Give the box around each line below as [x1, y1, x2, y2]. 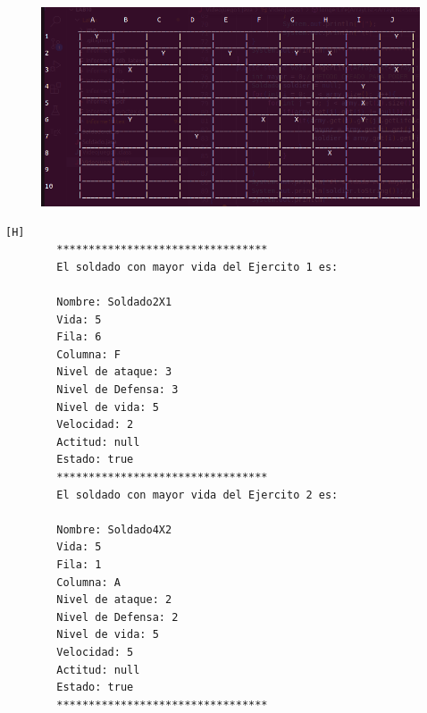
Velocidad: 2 [56, 418, 134, 432]
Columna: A [56, 575, 121, 589]
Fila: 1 [56, 558, 102, 571]
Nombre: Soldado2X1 [56, 296, 172, 309]
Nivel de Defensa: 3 [56, 383, 179, 397]
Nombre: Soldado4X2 [56, 523, 172, 536]
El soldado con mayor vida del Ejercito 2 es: [56, 488, 339, 501]
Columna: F [56, 348, 121, 361]
